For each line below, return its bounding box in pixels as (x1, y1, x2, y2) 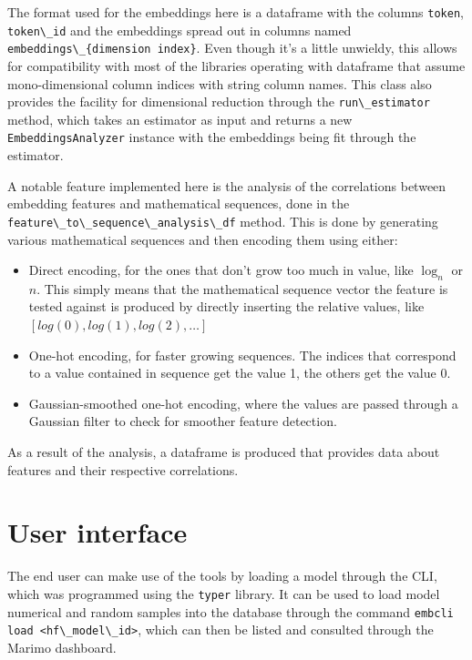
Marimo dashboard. (7, 637, 117, 656)
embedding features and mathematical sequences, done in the (7, 194, 350, 213)
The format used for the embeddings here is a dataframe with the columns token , (7, 3, 464, 21)
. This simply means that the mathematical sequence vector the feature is (36, 279, 448, 298)
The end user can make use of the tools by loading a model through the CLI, (7, 566, 437, 585)
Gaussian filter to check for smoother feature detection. (28, 411, 337, 431)
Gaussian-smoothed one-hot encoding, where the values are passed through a (28, 393, 458, 412)
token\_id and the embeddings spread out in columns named (7, 20, 352, 39)
